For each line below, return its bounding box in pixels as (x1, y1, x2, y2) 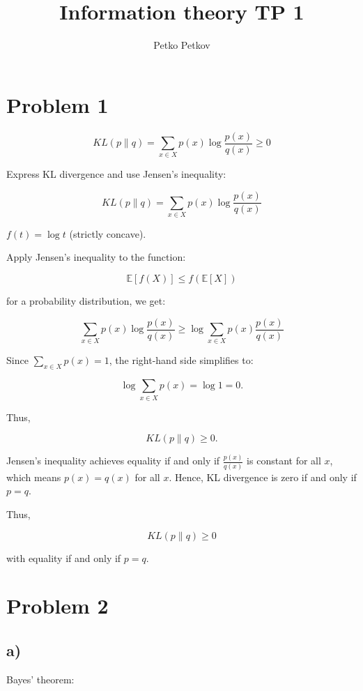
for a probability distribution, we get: (6, 294, 166, 308)
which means (6, 469, 61, 484)
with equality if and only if (6, 550, 121, 565)
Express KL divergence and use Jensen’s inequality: (6, 167, 226, 181)
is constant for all (247, 453, 321, 468)
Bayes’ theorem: (6, 671, 75, 686)
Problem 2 (6, 591, 109, 620)
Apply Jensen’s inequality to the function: (6, 250, 186, 264)
